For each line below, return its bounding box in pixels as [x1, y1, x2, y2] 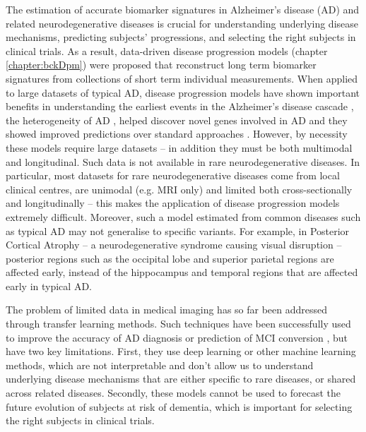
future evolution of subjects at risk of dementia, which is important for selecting [6, 399, 353, 414]
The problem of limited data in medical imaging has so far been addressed [6, 302, 328, 317]
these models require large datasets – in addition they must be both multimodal [6, 140, 353, 155]
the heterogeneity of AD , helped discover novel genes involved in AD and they [6, 112, 348, 127]
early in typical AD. [6, 278, 92, 293]
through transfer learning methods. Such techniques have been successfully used [6, 316, 351, 331]
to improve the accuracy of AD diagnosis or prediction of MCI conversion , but [6, 330, 348, 344]
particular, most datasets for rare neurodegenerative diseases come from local [6, 168, 340, 183]
